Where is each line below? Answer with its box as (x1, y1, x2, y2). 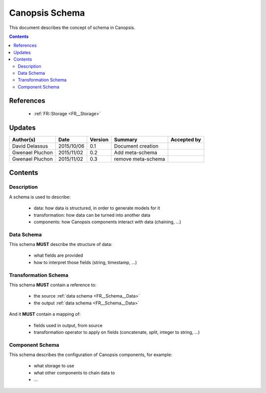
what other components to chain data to (33, 369, 115, 376)
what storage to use (33, 363, 74, 369)
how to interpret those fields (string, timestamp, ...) (33, 259, 137, 265)
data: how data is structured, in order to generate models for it (33, 205, 160, 211)
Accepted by (170, 136, 201, 143)
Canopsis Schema (9, 7, 85, 18)
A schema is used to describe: (9, 194, 71, 200)
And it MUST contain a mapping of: (9, 311, 81, 317)
